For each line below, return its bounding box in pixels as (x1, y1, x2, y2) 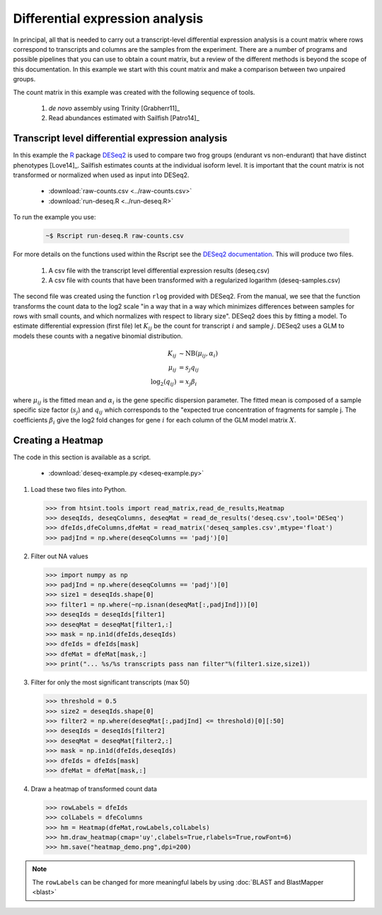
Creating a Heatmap (13, 434, 104, 446)
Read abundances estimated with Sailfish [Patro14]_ (48, 114, 199, 122)
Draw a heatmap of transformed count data (30, 784, 157, 793)
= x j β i (178, 377, 197, 387)
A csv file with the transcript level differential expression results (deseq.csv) (48, 266, 270, 275)
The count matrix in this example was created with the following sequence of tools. (13, 88, 255, 96)
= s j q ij (178, 363, 199, 373)
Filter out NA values (30, 552, 88, 560)
